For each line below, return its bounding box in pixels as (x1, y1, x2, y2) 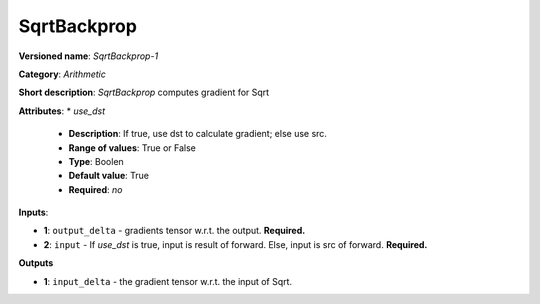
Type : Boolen (68, 155, 124, 167)
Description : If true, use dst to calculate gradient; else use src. (68, 128, 327, 140)
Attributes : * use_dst (18, 105, 106, 117)
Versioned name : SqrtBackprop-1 (18, 50, 159, 62)
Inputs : (18, 206, 49, 219)
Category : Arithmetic (18, 68, 107, 80)
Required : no (68, 183, 123, 195)
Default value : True (68, 170, 150, 182)
